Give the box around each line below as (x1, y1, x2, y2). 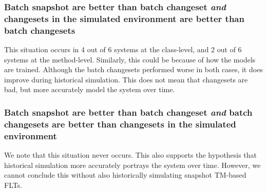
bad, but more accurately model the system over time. (4, 84, 175, 95)
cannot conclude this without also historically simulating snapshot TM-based (4, 169, 246, 180)
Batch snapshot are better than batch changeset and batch (4, 105, 253, 118)
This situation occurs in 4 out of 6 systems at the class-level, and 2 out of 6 (4, 44, 242, 55)
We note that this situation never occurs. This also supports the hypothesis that (4, 150, 257, 160)
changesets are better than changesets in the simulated (4, 117, 236, 130)
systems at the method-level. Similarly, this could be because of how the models (4, 54, 256, 65)
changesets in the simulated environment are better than (4, 12, 244, 25)
